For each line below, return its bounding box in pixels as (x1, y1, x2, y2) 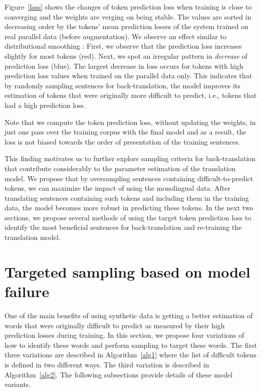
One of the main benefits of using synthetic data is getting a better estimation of (5, 310, 253, 320)
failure (5, 281, 50, 302)
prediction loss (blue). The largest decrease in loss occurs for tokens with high (5, 60, 243, 71)
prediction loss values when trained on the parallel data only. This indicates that (5, 70, 252, 81)
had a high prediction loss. (5, 99, 86, 110)
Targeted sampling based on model (5, 261, 250, 282)
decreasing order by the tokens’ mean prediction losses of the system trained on (5, 21, 248, 32)
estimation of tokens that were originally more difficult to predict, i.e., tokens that (5, 90, 257, 100)
